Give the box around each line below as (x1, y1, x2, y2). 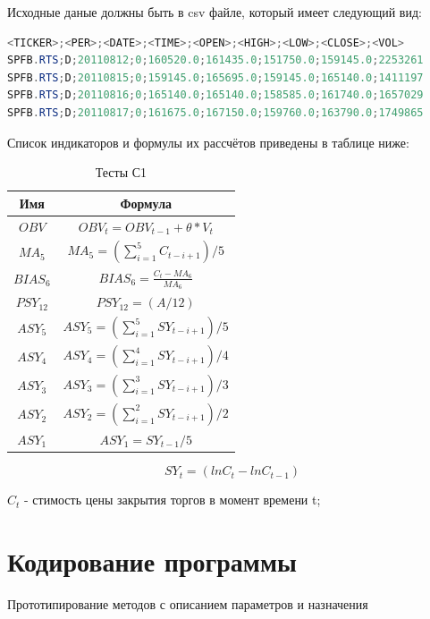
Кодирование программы (7, 542, 297, 579)
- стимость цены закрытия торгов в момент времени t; (24, 490, 321, 509)
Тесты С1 (95, 163, 148, 182)
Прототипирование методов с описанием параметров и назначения (7, 594, 368, 613)
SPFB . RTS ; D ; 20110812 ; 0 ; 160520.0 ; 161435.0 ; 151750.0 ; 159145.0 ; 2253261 (7, 54, 424, 67)
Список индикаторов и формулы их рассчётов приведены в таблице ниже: (7, 132, 409, 151)
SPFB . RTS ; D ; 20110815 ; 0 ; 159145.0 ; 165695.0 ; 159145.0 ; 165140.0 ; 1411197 (7, 71, 424, 84)
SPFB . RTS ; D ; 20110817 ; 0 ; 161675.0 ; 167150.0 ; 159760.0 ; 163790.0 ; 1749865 (7, 106, 424, 119)
